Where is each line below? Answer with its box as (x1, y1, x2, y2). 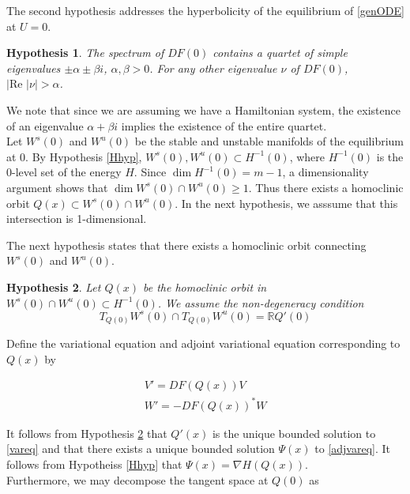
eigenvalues (6, 59, 61, 76)
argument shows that (6, 179, 108, 195)
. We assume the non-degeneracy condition (157, 294, 364, 311)
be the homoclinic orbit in (143, 278, 267, 295)
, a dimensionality (282, 164, 369, 180)
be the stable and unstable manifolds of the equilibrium (134, 133, 404, 149)
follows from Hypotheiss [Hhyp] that (6, 456, 182, 473)
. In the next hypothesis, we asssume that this (175, 194, 398, 211)
